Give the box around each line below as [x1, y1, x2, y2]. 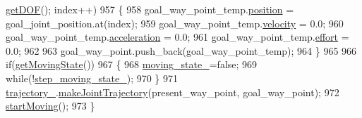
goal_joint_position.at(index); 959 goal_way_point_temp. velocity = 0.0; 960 [6, 15, 344, 30]
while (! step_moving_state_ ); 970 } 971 [6, 70, 179, 85]
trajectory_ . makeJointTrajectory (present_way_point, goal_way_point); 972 [6, 84, 339, 99]
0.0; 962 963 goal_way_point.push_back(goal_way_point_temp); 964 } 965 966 [6, 43, 357, 58]
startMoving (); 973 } [6, 98, 95, 113]
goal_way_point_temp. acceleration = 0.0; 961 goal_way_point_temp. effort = [6, 29, 349, 44]
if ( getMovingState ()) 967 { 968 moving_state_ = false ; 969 [6, 57, 258, 72]
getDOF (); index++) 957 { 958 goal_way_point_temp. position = [6, 2, 294, 16]
